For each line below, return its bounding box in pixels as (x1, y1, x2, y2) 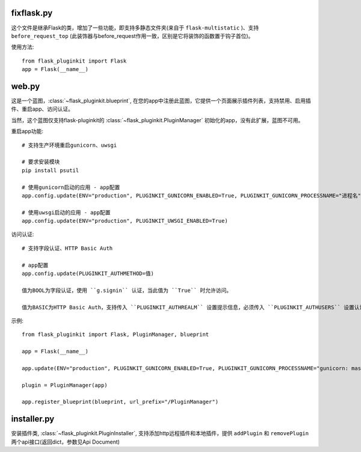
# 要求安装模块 (22, 158, 60, 166)
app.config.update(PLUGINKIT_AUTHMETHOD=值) (22, 270, 155, 277)
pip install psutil (22, 167, 79, 174)
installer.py (11, 414, 55, 424)
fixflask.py (11, 8, 53, 18)
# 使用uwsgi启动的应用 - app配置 (22, 209, 111, 216)
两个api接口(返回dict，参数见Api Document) (11, 438, 120, 445)
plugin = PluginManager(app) (22, 382, 108, 388)
